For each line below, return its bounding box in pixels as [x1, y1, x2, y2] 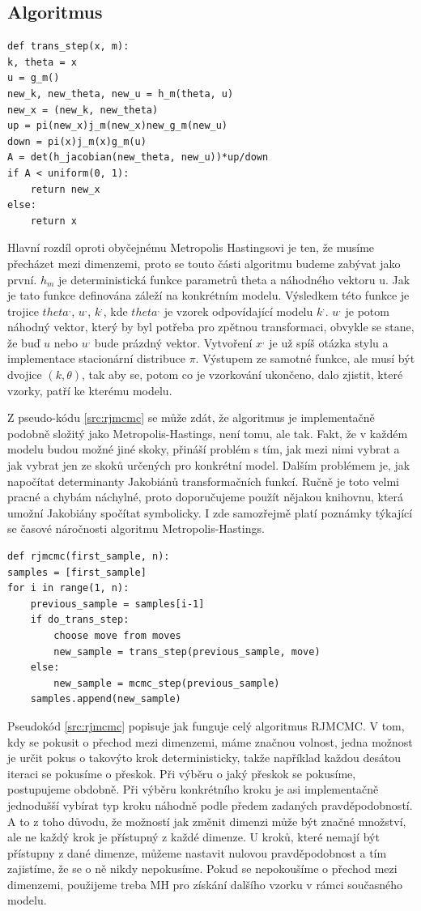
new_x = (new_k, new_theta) [7, 104, 159, 116]
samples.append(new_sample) [30, 693, 181, 705]
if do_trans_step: [30, 614, 130, 626]
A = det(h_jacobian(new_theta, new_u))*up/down [7, 151, 269, 164]
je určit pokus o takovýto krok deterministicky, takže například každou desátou [7, 749, 402, 766]
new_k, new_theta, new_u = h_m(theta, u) [7, 87, 234, 100]
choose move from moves [53, 629, 181, 641]
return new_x [30, 183, 100, 195]
